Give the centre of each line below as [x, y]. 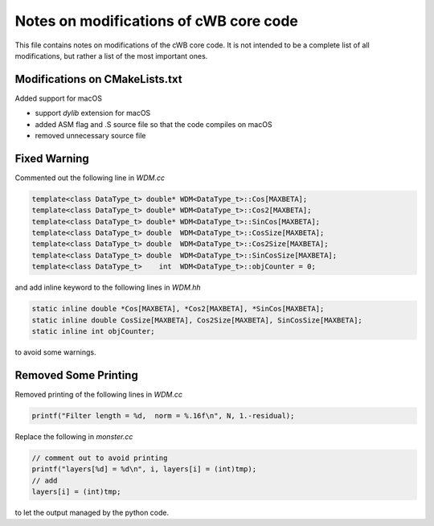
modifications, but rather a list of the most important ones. [111, 55]
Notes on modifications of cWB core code [157, 21]
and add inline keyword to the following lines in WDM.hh [108, 288]
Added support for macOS [58, 98]
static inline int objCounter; [94, 331]
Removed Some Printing [76, 375]
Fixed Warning [52, 158]
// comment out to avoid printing [100, 458]
